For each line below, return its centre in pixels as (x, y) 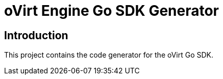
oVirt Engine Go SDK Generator (112, 11)
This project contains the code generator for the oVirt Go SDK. (109, 55)
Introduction (36, 35)
